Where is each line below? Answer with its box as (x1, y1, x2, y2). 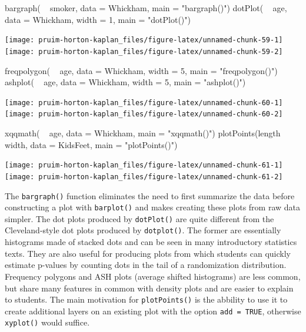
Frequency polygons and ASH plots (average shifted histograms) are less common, (5, 270, 301, 282)
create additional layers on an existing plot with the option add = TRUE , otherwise (5, 304, 301, 317)
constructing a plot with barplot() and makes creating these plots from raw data (5, 201, 300, 213)
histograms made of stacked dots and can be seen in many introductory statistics (5, 236, 297, 248)
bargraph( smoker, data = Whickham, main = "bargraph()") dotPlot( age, (5, 2, 287, 14)
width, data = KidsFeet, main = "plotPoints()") (5, 138, 178, 150)
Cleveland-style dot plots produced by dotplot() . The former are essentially (5, 224, 281, 236)
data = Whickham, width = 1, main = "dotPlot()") (5, 13, 191, 25)
